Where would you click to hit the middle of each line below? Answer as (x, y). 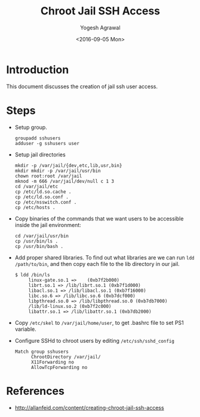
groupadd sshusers (38, 138)
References (35, 391)
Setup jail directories (40, 155)
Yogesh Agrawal (100, 28)
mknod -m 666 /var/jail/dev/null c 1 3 (64, 181)
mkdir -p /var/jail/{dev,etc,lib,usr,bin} (68, 165)
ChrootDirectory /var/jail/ (66, 357)
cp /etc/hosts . (35, 207)
